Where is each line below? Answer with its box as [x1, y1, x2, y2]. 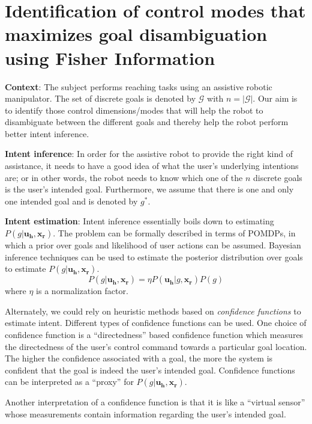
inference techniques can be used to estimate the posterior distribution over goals [5, 250, 303, 263]
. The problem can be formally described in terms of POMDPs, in [53, 227, 296, 239]
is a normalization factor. [36, 284, 128, 297]
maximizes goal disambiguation [5, 22, 268, 46]
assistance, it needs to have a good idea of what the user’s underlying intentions [5, 159, 299, 172]
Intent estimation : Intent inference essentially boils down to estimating [5, 215, 274, 227]
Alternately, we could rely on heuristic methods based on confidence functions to [5, 304, 301, 317]
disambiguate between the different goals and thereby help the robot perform [5, 115, 289, 128]
